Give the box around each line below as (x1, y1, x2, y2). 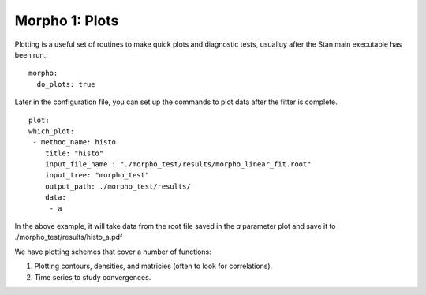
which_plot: (28, 126, 75, 136)
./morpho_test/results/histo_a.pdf (14, 233, 123, 242)
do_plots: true (36, 80, 95, 88)
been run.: (14, 50, 48, 59)
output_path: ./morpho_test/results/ (44, 181, 191, 191)
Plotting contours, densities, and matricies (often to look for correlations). (34, 261, 273, 271)
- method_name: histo (32, 138, 117, 147)
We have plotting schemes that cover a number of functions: (14, 247, 212, 256)
